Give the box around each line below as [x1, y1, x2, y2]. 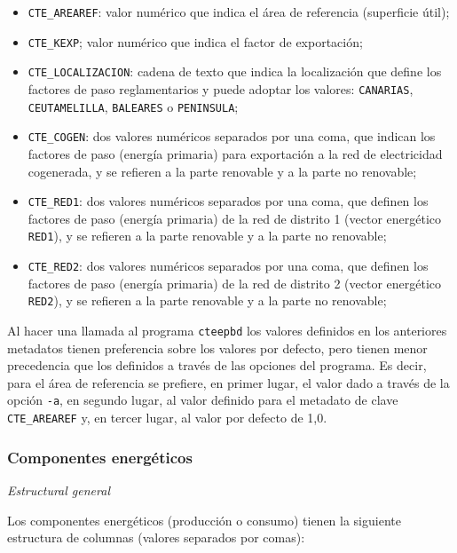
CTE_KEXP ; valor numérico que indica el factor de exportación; [28, 32, 363, 51]
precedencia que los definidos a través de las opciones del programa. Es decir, [7, 356, 427, 375]
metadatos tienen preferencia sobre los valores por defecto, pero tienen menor [7, 338, 428, 357]
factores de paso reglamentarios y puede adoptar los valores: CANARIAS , [28, 79, 414, 98]
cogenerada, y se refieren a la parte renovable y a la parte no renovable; [28, 162, 417, 180]
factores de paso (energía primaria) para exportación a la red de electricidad [28, 144, 443, 162]
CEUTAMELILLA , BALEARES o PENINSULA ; [28, 97, 239, 115]
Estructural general [7, 480, 110, 499]
